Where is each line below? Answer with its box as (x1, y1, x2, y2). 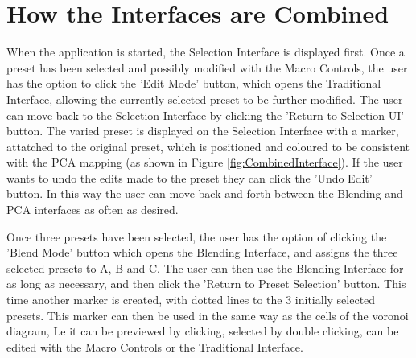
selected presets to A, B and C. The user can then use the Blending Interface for (6, 259, 404, 276)
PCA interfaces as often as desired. (6, 201, 179, 218)
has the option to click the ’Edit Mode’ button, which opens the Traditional (6, 75, 381, 92)
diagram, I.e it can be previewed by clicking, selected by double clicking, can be (6, 323, 399, 339)
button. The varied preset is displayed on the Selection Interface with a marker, (6, 122, 399, 139)
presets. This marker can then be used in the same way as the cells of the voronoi (6, 307, 409, 323)
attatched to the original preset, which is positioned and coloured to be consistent (6, 138, 410, 154)
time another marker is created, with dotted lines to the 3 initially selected (6, 291, 376, 308)
